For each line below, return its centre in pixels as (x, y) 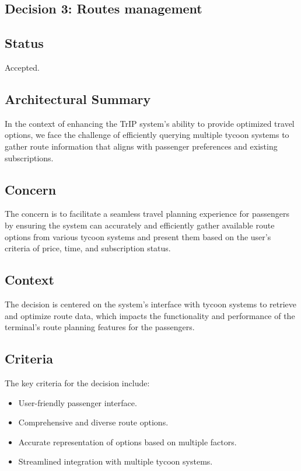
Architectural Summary (78, 98)
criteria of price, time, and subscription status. (88, 248)
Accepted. (22, 67)
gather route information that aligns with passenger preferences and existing (141, 146)
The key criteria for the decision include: (77, 382)
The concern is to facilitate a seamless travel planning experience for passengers (147, 214)
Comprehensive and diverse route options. (93, 422)
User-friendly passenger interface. (78, 402)
